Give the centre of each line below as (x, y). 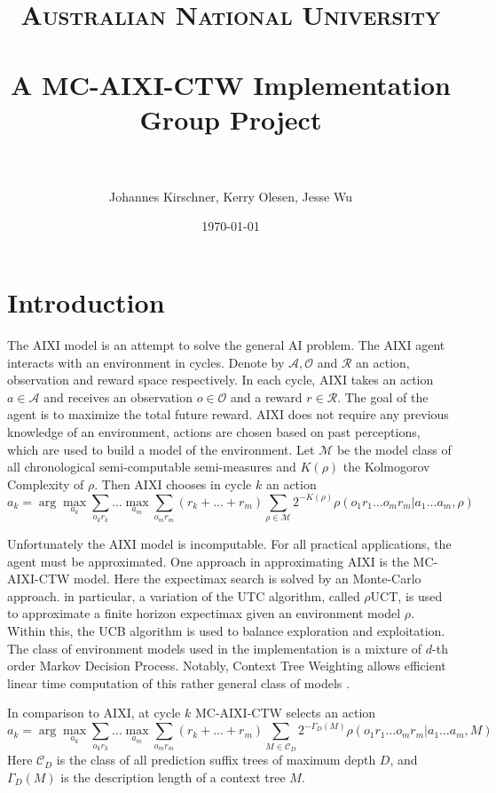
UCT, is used (406, 595)
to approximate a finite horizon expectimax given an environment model (204, 613)
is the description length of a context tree (173, 777)
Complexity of (46, 484)
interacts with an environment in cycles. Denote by (146, 362)
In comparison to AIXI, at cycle (94, 713)
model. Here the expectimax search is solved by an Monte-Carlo (248, 579)
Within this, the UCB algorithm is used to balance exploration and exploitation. (226, 631)
